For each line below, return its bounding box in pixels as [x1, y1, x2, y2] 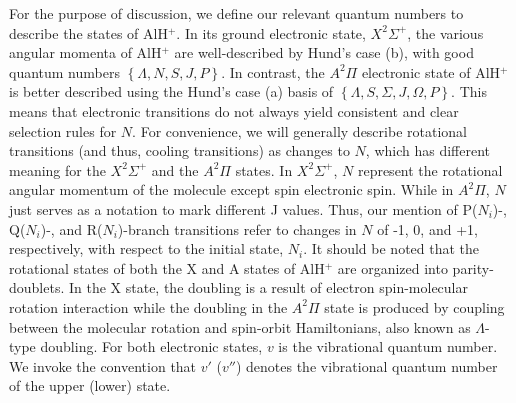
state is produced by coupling [324, 296, 505, 317]
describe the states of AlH [9, 22, 168, 43]
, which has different [365, 140, 490, 161]
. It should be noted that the [303, 238, 480, 259]
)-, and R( [40, 218, 103, 239]
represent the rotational [357, 159, 503, 180]
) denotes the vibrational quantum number [235, 355, 498, 376]
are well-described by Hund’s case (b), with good [174, 42, 474, 63]
